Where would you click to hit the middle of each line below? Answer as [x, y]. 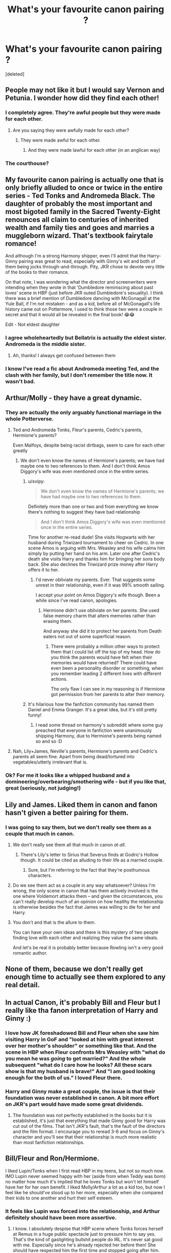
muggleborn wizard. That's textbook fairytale [79, 235]
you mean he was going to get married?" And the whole [76, 1058]
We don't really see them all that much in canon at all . [69, 845]
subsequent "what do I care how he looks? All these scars [79, 1065]
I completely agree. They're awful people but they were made [83, 112]
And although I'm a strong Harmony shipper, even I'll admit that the [76, 256]
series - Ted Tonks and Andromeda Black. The [80, 195]
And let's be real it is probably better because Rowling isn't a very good [88, 947]
